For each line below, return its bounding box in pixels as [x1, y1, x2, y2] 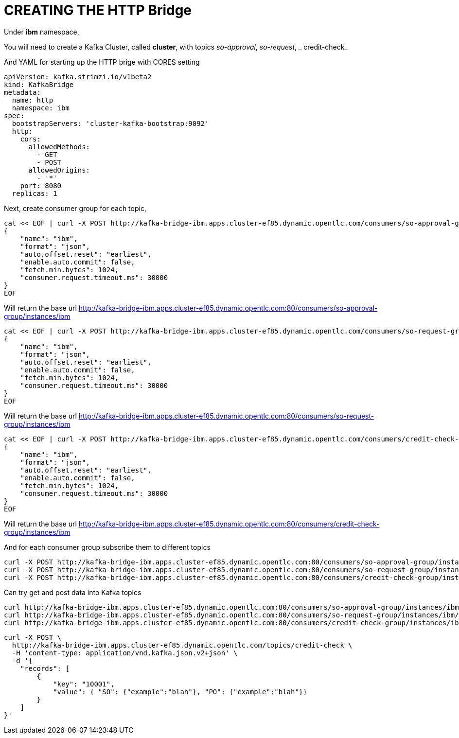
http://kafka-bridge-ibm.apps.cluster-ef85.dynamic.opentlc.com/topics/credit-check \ [12, 641, 353, 649]
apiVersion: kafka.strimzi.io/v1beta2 [4, 72, 152, 81]
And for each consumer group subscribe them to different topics [4, 543, 211, 551]
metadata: [4, 88, 41, 96]
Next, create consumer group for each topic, [4, 204, 146, 212]
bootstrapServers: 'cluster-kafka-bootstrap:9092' [12, 119, 209, 127]
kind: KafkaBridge [4, 80, 74, 88]
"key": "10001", [53, 680, 115, 688]
